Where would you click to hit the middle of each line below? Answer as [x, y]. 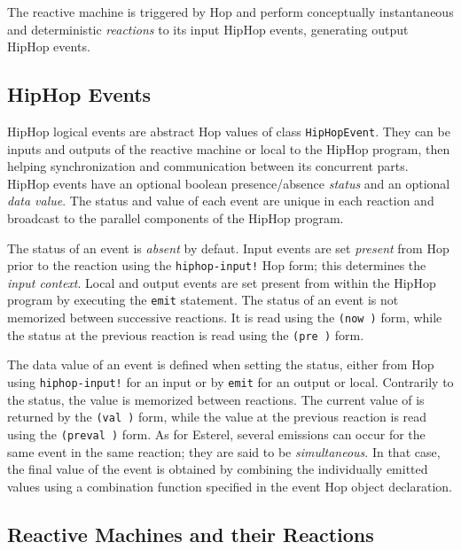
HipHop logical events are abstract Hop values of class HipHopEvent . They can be [229, 131]
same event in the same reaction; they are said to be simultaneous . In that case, [224, 451]
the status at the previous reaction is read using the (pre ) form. [186, 334]
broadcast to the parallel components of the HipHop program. [176, 218]
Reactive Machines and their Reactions [191, 534]
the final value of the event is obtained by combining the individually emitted [218, 469]
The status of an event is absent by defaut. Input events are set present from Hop [228, 248]
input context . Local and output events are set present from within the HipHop [222, 282]
